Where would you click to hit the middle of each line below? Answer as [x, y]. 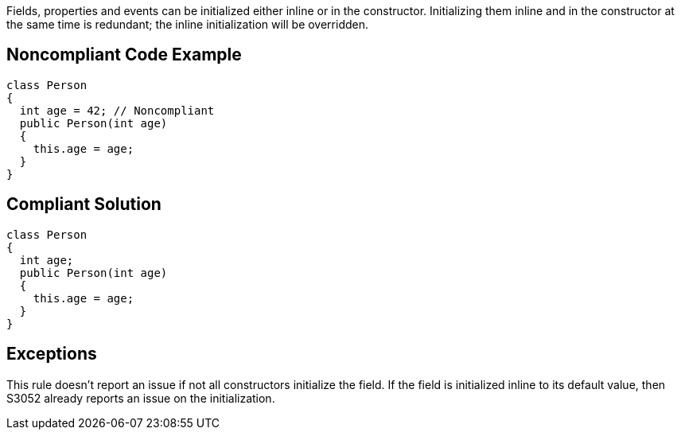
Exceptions [52, 354]
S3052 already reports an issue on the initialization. [141, 398]
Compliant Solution [84, 204]
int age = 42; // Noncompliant [117, 110]
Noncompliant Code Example [124, 55]
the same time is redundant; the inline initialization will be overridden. [188, 24]
